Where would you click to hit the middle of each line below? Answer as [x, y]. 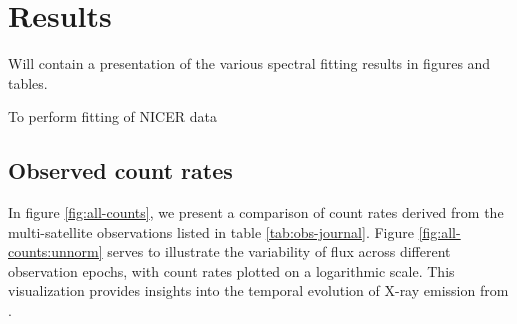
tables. [28, 82]
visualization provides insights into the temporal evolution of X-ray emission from [258, 290]
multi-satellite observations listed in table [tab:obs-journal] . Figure [211, 231]
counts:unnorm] [55, 251]
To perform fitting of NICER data [112, 116]
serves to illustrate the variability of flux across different [279, 251]
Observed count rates [120, 170]
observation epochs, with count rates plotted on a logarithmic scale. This [231, 270]
